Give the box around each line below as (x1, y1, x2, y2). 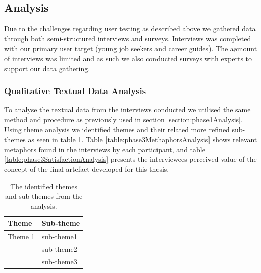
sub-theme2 (41, 244, 77, 254)
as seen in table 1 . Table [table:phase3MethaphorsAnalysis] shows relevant (28, 134, 257, 145)
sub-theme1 (41, 231, 77, 242)
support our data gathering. (4, 63, 90, 73)
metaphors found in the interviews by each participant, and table (4, 144, 205, 154)
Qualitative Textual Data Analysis (4, 84, 146, 97)
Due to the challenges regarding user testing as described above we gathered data (4, 23, 256, 34)
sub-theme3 (41, 256, 77, 266)
